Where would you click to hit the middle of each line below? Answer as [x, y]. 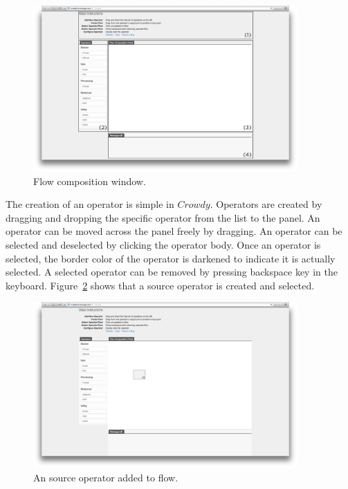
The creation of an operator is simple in [90, 204]
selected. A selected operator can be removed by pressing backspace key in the [172, 272]
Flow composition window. [90, 181]
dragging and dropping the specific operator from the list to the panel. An [163, 217]
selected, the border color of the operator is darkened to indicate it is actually [171, 258]
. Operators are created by [266, 204]
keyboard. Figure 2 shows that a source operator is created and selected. [160, 285]
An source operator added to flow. [106, 477]
